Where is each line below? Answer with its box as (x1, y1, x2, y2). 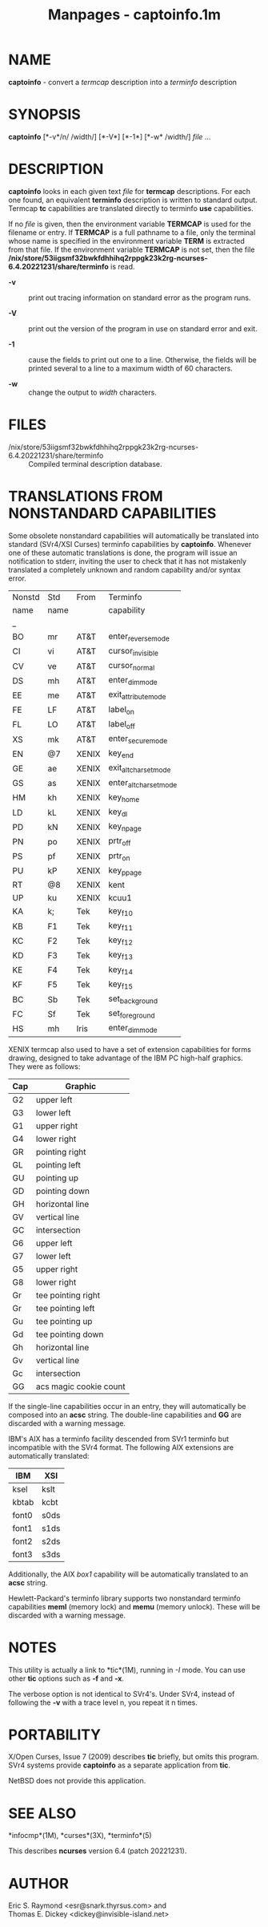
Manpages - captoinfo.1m (47, 6, 222, 24)
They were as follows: (8, 1061, 81, 1071)
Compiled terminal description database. (28, 459, 162, 468)
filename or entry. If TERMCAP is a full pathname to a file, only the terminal (8, 227, 256, 237)
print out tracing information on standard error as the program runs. (28, 293, 251, 302)
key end (108, 747, 134, 760)
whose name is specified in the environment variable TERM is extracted (8, 236, 246, 245)
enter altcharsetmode (108, 776, 178, 789)
